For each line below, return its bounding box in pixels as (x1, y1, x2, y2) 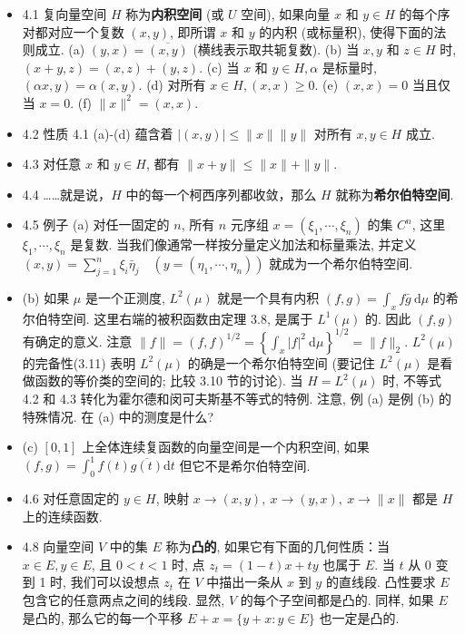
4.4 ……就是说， (22, 184, 112, 203)
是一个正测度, (84, 288, 165, 307)
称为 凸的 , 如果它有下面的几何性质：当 (165, 537, 391, 556)
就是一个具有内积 (217, 288, 320, 307)
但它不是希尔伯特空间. (179, 455, 311, 474)
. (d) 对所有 (138, 75, 206, 94)
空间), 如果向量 (241, 5, 331, 23)
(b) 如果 (22, 288, 70, 307)
